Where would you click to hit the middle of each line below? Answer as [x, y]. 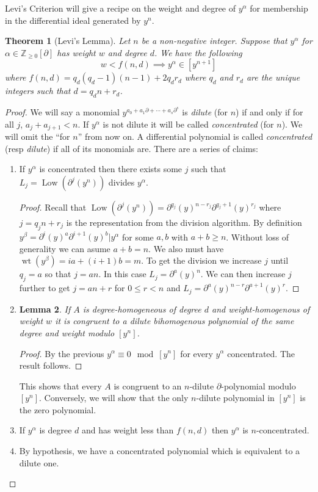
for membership [279, 8]
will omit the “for [38, 136]
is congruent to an [148, 385]
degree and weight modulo [67, 332]
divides [121, 182]
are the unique [273, 77]
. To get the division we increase [201, 260]
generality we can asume [65, 248]
